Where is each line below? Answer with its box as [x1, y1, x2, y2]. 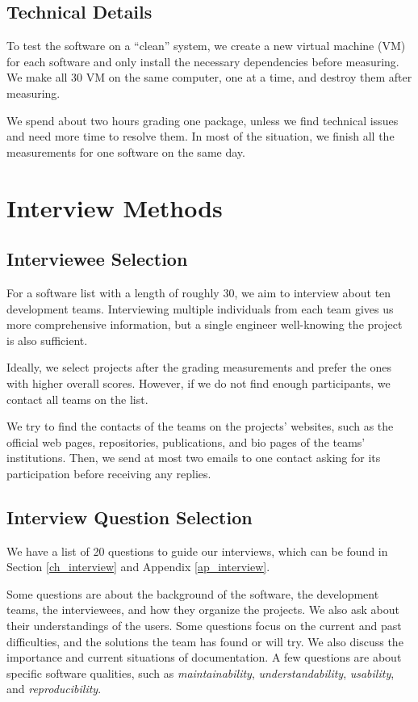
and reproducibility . [6, 680, 102, 697]
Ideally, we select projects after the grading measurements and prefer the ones [6, 359, 391, 376]
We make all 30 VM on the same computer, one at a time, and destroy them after [6, 69, 412, 86]
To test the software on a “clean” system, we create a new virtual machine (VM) [6, 37, 406, 54]
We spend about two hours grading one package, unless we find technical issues [6, 111, 399, 128]
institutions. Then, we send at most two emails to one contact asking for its [6, 449, 381, 466]
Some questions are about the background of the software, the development [6, 585, 379, 602]
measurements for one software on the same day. [6, 143, 245, 160]
